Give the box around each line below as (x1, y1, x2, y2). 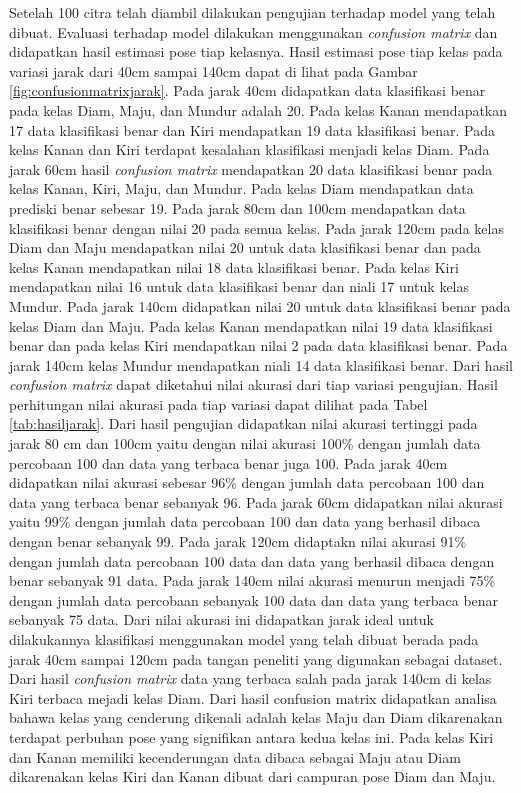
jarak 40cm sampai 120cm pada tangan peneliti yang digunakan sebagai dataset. (9, 648, 503, 669)
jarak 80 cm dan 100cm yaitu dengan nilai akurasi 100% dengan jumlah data (9, 433, 481, 454)
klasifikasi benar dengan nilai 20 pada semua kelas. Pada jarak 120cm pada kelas (9, 217, 504, 238)
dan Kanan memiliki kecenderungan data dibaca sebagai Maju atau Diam (9, 746, 461, 767)
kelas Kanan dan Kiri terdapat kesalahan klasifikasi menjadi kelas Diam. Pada (9, 139, 490, 160)
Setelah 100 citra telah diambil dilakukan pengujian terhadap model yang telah (9, 2, 496, 22)
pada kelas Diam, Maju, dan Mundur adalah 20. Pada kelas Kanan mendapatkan (9, 99, 508, 120)
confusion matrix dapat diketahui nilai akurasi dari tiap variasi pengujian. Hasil (9, 374, 498, 395)
